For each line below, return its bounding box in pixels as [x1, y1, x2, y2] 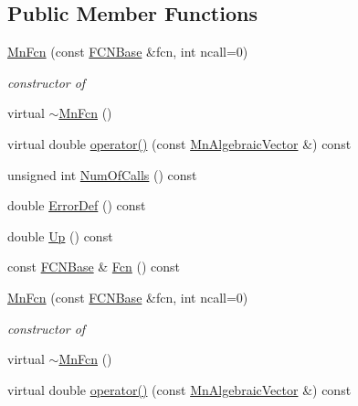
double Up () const [7, 226, 113, 245]
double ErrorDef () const [7, 196, 146, 215]
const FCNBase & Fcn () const [7, 257, 181, 276]
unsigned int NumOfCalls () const [7, 165, 197, 184]
